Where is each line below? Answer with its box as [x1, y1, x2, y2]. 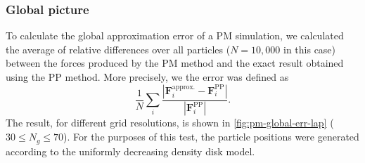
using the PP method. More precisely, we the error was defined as [6, 70, 289, 84]
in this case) [283, 41, 336, 56]
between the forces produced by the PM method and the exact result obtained [6, 56, 344, 70]
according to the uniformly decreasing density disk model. [6, 143, 255, 158]
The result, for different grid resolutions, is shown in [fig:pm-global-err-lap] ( [6, 115, 334, 130]
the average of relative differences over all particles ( [6, 41, 231, 56]
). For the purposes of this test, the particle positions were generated [63, 129, 359, 144]
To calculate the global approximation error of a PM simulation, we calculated [6, 28, 344, 43]
